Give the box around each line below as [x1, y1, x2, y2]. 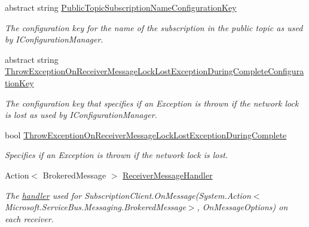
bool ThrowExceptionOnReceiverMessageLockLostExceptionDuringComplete [5, 128, 287, 141]
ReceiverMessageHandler [123, 168, 213, 181]
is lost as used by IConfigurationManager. [5, 108, 157, 121]
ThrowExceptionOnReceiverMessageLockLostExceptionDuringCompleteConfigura [5, 65, 304, 77]
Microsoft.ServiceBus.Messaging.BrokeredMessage [5, 201, 186, 213]
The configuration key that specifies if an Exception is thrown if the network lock [5, 96, 299, 109]
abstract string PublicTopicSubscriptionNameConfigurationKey [5, 1, 237, 13]
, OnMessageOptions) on [197, 201, 288, 213]
